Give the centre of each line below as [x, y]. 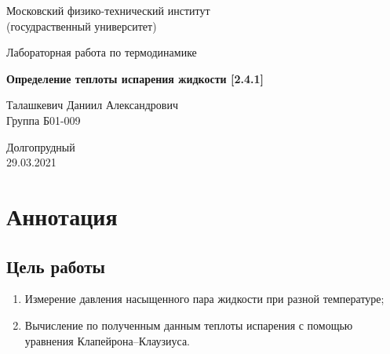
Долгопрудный [41, 146]
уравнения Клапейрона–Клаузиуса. [108, 340]
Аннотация [62, 215]
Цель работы [56, 266]
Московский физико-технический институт [108, 10]
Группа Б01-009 [44, 120]
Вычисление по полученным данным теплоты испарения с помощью [189, 325]
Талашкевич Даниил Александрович [93, 105]
